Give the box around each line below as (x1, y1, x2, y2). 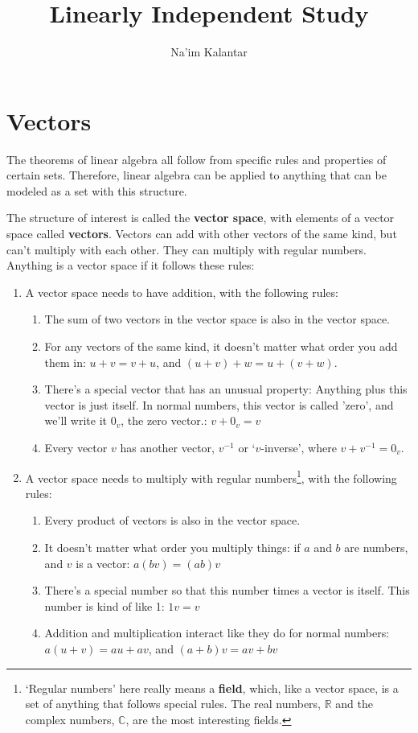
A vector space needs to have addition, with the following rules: (25, 283, 338, 300)
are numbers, (344, 539, 408, 555)
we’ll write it (44, 412, 108, 429)
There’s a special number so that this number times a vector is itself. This (44, 582, 410, 599)
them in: (44, 353, 86, 370)
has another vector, (120, 439, 215, 455)
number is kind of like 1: (44, 597, 165, 614)
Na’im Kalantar (170, 43, 248, 60)
